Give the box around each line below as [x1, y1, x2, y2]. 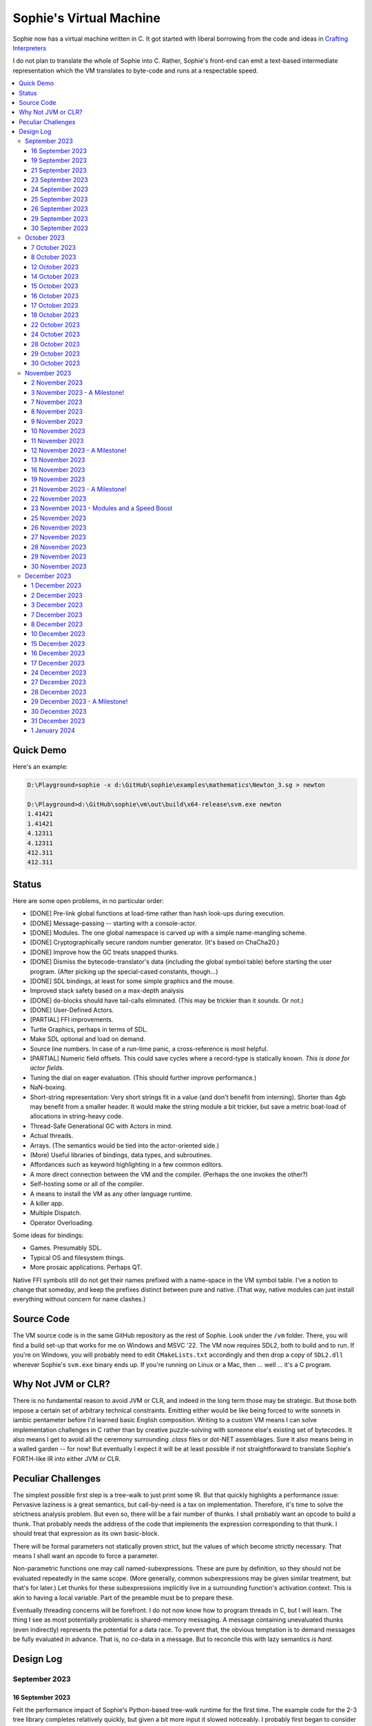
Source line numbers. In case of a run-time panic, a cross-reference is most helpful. [30, 1045, 269, 1053]
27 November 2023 [31, 533, 86, 541]
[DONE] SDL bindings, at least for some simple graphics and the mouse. [30, 977, 235, 985]
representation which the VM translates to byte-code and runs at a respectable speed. [12, 66, 258, 75]
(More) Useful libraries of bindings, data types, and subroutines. [30, 1150, 212, 1159]
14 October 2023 [31, 272, 79, 280]
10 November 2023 [31, 427, 85, 435]
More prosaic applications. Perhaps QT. [30, 1263, 143, 1272]
